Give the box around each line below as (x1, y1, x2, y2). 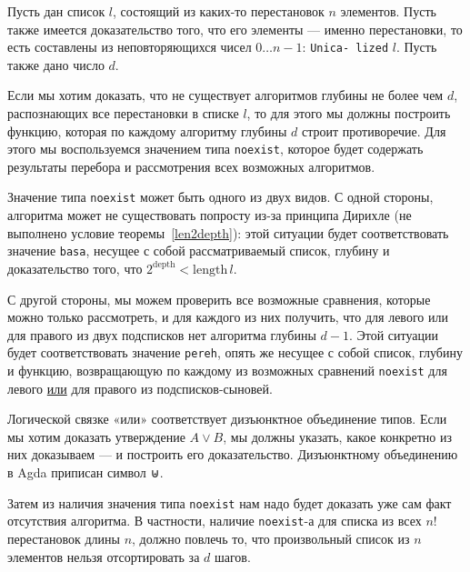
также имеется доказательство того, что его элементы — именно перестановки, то (7, 19, 463, 38)
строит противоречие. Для (301, 121, 446, 140)
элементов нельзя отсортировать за (7, 547, 200, 566)
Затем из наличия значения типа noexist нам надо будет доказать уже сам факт (7, 493, 452, 512)
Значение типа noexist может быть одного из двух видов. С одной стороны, (7, 187, 434, 206)
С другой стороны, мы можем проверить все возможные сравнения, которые (7, 289, 431, 308)
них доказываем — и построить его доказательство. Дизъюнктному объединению (7, 445, 458, 464)
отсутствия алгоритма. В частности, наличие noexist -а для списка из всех (7, 511, 422, 530)
